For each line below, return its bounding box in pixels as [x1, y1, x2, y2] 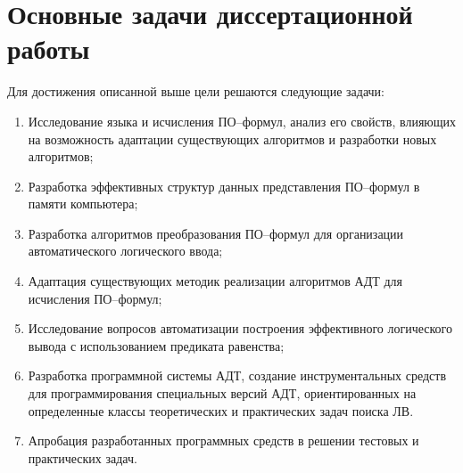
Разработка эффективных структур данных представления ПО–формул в [28, 176, 420, 195]
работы [7, 30, 90, 67]
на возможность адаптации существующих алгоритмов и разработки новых [28, 129, 437, 148]
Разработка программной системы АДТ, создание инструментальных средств [28, 366, 447, 385]
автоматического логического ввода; [28, 241, 223, 260]
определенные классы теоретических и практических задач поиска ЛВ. [28, 401, 414, 420]
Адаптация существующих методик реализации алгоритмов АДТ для [28, 272, 403, 290]
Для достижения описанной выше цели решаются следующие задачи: [7, 82, 384, 101]
